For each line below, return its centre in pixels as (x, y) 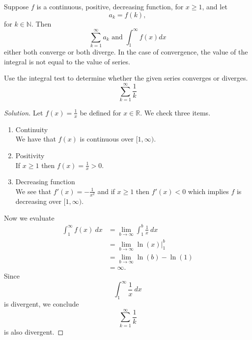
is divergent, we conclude (42, 303)
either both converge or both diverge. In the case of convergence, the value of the (126, 52)
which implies (208, 191)
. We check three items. (175, 112)
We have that (36, 139)
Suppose (16, 6)
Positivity (30, 155)
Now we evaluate (29, 217)
